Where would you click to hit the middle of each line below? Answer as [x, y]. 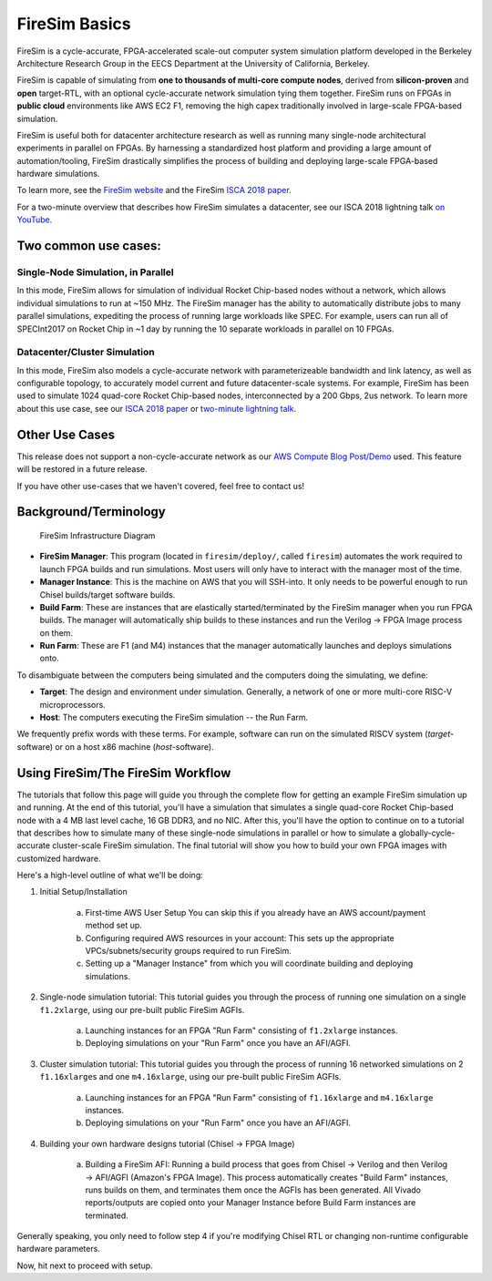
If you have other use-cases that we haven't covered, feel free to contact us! [161, 486]
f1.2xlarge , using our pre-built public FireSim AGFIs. [142, 1009]
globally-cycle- [427, 833]
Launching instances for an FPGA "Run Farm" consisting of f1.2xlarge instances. [241, 1030]
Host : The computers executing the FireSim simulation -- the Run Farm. [174, 717]
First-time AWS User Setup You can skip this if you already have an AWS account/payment [256, 912]
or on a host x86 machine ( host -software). [134, 746]
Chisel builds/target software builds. [108, 594]
